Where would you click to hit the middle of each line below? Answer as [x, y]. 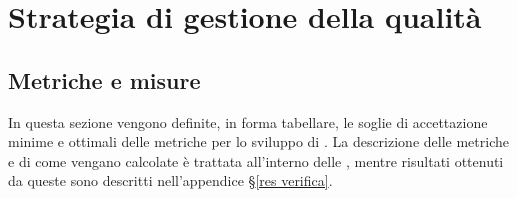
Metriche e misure [104, 79]
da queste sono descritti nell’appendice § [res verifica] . [170, 180]
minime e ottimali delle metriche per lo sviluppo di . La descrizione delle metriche [258, 141]
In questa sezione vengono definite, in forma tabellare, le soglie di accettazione [248, 121]
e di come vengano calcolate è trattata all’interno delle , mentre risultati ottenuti [256, 160]
